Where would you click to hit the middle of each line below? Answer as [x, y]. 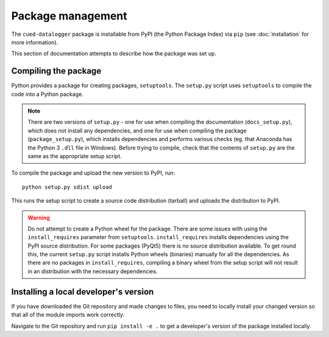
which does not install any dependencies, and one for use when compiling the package [137, 130]
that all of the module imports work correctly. [68, 315]
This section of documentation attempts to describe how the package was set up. [114, 54]
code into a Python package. [47, 94]
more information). [35, 42]
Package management [69, 16]
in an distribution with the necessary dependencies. [93, 271]
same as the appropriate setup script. [75, 156]
